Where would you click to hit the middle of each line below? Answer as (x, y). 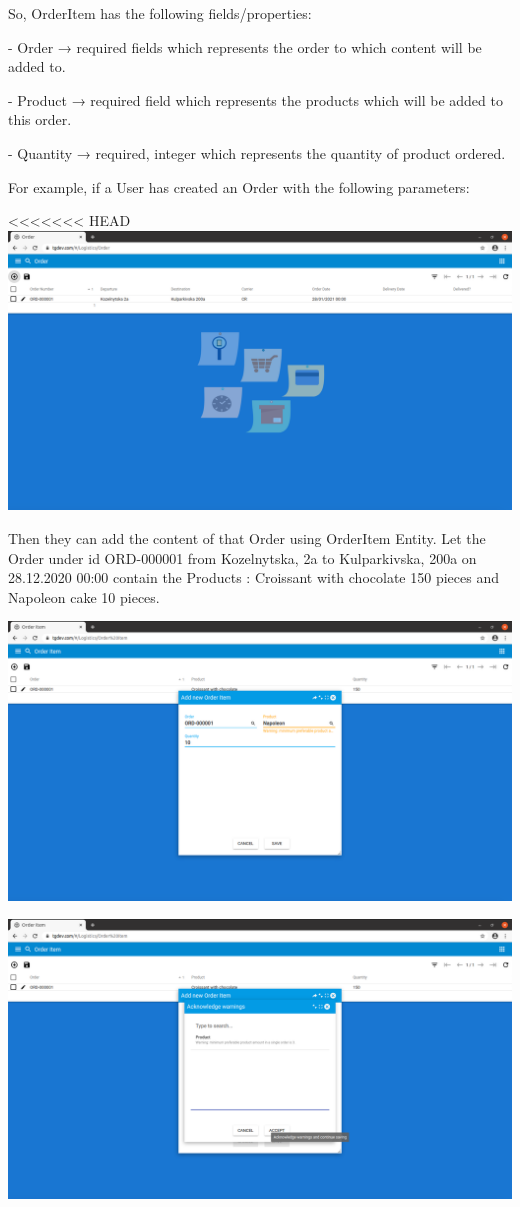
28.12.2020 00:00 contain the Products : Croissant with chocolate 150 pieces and (253, 577)
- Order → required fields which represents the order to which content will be (245, 46)
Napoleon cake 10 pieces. (84, 596)
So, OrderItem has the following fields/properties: (160, 13)
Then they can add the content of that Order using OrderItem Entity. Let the (247, 537)
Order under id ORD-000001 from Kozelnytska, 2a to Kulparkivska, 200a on (242, 557)
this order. (40, 119)
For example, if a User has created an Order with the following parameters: (239, 186)
